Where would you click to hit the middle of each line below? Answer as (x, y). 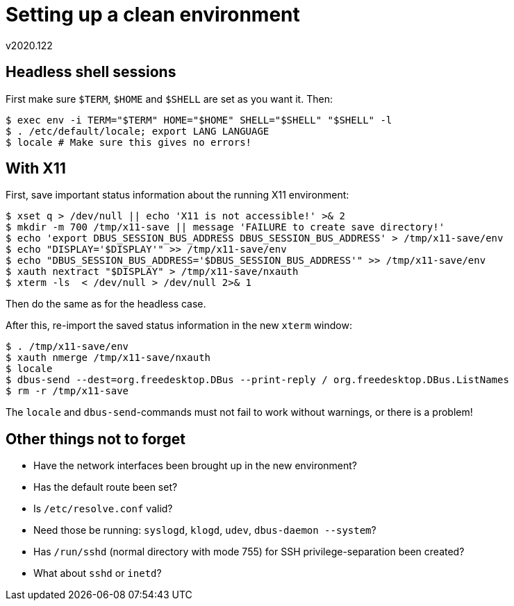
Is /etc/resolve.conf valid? (103, 509)
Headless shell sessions (91, 72)
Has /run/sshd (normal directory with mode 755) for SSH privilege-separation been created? (249, 552)
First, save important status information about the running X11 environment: (177, 195)
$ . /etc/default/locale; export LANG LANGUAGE (138, 131)
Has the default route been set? (106, 487)
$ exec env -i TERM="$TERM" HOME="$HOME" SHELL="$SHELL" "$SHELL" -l (199, 120)
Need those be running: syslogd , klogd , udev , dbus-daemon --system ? (205, 530)
